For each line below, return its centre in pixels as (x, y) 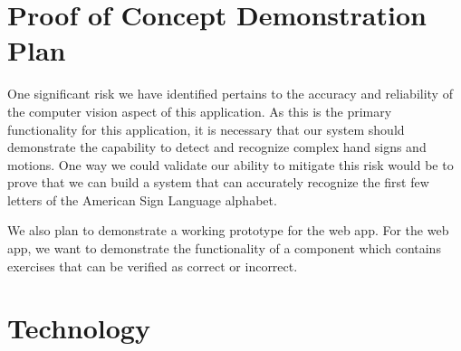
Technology (79, 328)
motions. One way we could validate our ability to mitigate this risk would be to (230, 164)
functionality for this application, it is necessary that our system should (206, 129)
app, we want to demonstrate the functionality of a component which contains (224, 248)
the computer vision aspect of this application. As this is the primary (200, 111)
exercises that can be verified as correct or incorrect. (153, 266)
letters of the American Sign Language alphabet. (142, 199)
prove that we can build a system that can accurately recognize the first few (218, 182)
